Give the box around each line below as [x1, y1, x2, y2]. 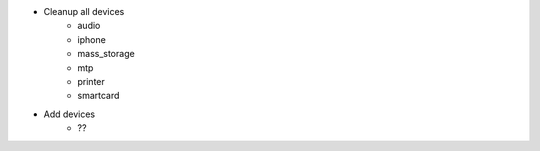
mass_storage [77, 48, 135, 60]
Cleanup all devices [43, 6, 125, 17]
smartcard [77, 90, 120, 102]
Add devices [43, 108, 96, 120]
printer [77, 75, 105, 87]
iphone [77, 33, 107, 45]
